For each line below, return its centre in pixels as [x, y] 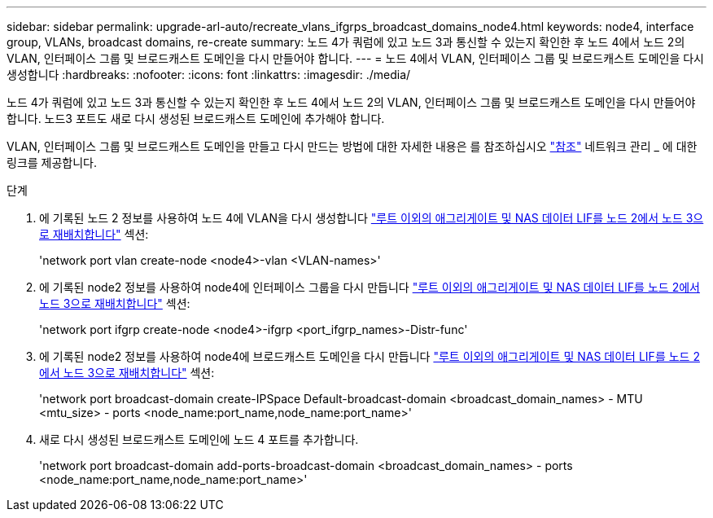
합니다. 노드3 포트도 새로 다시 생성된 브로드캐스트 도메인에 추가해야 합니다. [196, 119]
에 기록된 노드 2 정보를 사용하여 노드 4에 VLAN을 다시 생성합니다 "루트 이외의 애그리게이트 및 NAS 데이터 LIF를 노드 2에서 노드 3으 [372, 218]
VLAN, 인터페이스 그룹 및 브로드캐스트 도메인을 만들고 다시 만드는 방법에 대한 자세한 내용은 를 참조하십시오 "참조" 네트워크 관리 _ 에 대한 [352, 146]
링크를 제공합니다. [52, 162]
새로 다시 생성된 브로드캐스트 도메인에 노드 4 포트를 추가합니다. [199, 439]
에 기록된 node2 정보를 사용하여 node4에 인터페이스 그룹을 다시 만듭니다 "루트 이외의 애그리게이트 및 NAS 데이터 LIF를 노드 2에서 [370, 287]
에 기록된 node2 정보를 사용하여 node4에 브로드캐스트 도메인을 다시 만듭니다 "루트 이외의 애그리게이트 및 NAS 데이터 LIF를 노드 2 [370, 356]
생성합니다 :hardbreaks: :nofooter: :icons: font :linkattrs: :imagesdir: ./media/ [209, 75]
